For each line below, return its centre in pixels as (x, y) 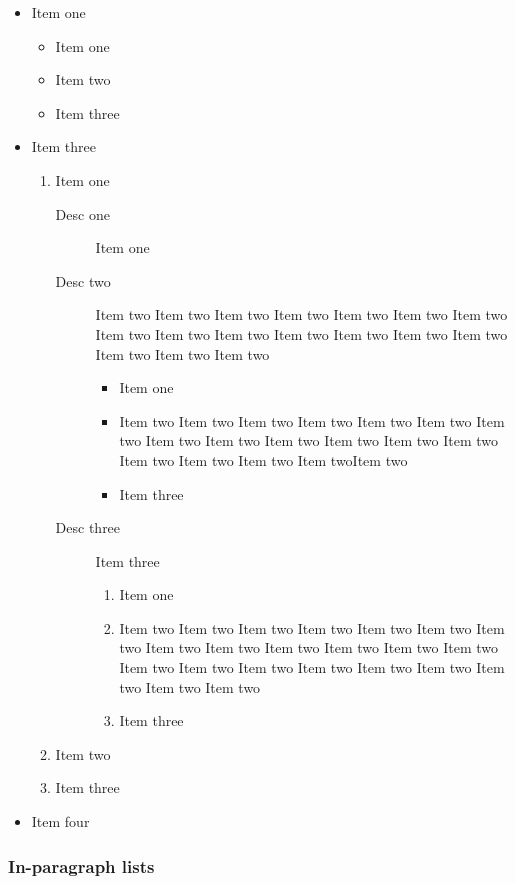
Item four (60, 821)
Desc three (88, 527)
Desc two (83, 280)
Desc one (82, 213)
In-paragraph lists (81, 865)
